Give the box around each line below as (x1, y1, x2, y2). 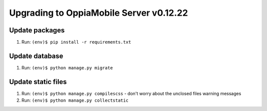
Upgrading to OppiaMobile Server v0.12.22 (9, 7, 188, 18)
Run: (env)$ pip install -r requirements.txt (21, 39, 131, 45)
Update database (9, 52, 64, 60)
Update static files (9, 78, 67, 86)
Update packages (9, 26, 65, 34)
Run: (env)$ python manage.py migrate (21, 64, 113, 71)
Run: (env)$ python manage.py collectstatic (21, 97, 129, 103)
